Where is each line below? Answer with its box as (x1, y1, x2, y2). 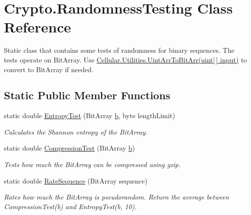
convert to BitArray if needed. (4, 64, 94, 74)
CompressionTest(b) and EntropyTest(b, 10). (4, 201, 137, 211)
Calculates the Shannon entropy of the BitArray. (4, 126, 148, 137)
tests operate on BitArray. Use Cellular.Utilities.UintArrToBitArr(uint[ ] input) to (4, 54, 247, 64)
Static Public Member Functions (4, 88, 171, 103)
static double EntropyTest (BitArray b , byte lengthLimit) (4, 110, 175, 121)
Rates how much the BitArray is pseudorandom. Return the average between (4, 192, 229, 202)
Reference (4, 17, 71, 37)
